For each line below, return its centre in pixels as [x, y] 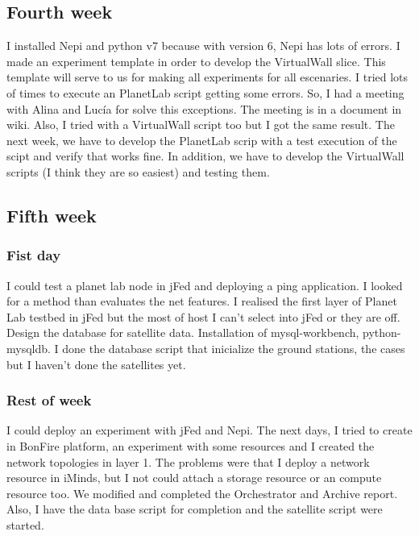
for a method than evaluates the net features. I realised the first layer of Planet [202, 301]
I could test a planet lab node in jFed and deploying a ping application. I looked [205, 285]
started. [25, 524]
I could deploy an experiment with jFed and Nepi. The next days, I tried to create [209, 430]
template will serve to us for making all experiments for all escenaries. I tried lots [207, 77]
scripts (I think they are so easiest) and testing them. [138, 171]
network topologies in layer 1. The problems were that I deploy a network [188, 461]
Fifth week [52, 215]
